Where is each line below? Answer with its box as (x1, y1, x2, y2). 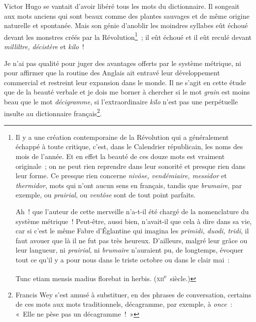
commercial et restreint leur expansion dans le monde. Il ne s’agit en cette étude (4, 77, 246, 87)
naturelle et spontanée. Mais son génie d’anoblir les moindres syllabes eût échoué (4, 20, 248, 31)
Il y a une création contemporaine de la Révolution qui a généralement (15, 131, 229, 142)
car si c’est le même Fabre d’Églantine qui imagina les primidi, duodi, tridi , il (15, 225, 249, 236)
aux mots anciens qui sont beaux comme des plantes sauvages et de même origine (4, 10, 250, 21)
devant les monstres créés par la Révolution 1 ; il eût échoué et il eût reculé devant (4, 30, 252, 42)
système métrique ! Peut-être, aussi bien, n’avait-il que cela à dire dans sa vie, (15, 216, 252, 226)
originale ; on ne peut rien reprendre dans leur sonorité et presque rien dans (15, 161, 246, 171)
